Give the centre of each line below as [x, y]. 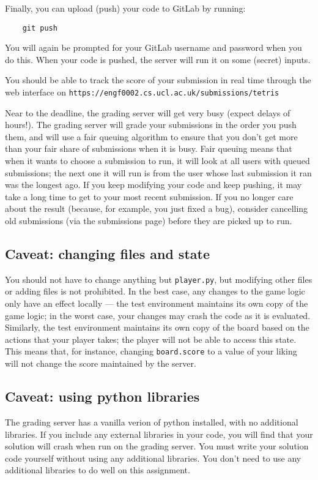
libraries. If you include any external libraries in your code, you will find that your [159, 434]
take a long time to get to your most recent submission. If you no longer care [149, 196]
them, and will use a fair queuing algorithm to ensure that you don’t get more [151, 136]
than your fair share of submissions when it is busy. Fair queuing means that [149, 148]
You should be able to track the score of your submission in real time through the [158, 80]
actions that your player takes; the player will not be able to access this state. [151, 339]
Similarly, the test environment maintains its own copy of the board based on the [157, 327]
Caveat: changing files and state [107, 254]
